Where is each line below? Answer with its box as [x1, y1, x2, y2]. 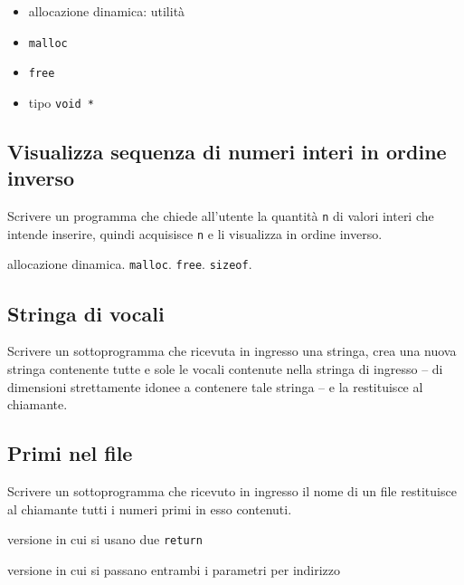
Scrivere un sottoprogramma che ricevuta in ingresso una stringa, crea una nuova [7, 341, 457, 360]
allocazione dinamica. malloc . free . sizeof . [7, 254, 252, 273]
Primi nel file [7, 439, 133, 467]
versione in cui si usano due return [7, 530, 203, 549]
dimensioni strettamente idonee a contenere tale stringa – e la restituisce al [7, 377, 423, 396]
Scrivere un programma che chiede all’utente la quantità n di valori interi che [7, 206, 434, 225]
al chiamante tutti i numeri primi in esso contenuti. [7, 499, 292, 518]
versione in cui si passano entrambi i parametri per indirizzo [7, 560, 341, 579]
